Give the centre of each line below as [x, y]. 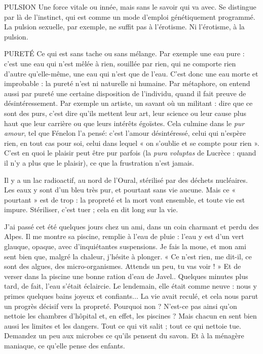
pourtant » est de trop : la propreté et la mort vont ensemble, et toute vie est [125, 199]
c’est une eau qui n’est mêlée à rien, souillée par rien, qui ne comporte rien [120, 63]
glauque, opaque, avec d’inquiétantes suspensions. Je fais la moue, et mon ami [125, 246]
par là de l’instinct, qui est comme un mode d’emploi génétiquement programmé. [130, 16]
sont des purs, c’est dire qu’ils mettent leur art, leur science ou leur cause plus [125, 113]
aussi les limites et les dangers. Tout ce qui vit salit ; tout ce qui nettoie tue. [123, 325]
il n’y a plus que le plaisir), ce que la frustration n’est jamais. [99, 162]
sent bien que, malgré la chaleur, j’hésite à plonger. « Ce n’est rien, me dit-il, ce [128, 256]
